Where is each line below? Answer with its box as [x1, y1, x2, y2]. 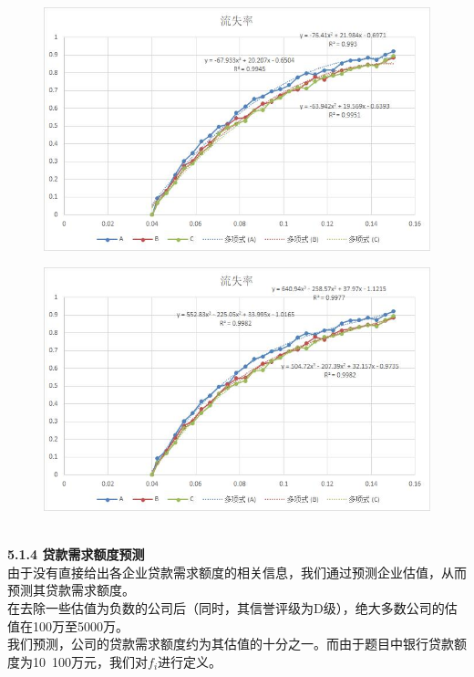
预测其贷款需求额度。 [7, 580, 135, 599]
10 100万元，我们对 [32, 651, 148, 671]
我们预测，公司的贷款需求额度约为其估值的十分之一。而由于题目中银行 [7, 634, 428, 653]
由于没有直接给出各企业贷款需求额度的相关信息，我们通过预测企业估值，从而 [7, 562, 467, 581]
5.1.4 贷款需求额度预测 [7, 545, 145, 564]
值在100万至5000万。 [7, 616, 129, 635]
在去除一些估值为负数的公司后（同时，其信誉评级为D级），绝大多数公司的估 [7, 599, 458, 618]
